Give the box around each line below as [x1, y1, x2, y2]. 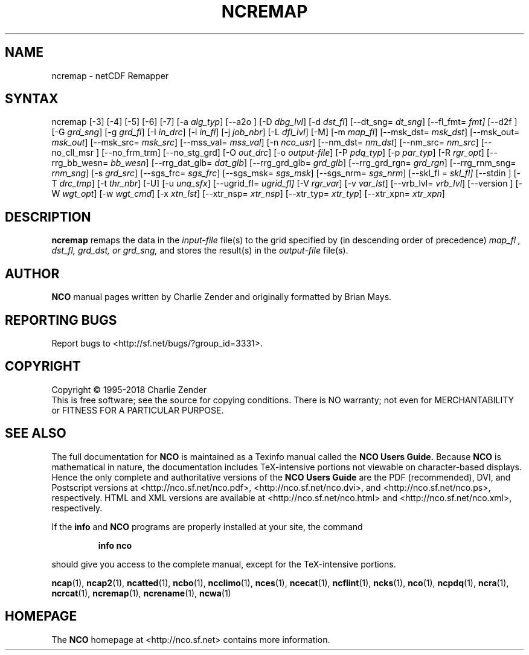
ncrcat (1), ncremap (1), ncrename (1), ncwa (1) [51, 587, 231, 598]
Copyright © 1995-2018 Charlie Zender [51, 384, 207, 395]
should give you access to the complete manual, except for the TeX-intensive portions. [51, 558, 396, 569]
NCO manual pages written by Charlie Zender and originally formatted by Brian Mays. [51, 292, 392, 302]
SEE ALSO [5, 426, 66, 441]
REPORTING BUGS [5, 312, 117, 328]
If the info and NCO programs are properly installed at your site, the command [51, 521, 363, 532]
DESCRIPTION [5, 209, 91, 225]
